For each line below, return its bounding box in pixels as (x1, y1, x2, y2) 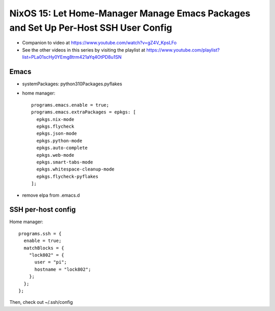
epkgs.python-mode (36, 138, 82, 143)
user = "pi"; (34, 259, 67, 265)
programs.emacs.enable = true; (31, 102, 109, 108)
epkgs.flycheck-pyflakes (36, 174, 99, 179)
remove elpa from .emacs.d (22, 192, 80, 198)
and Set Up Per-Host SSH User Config (9, 22, 173, 33)
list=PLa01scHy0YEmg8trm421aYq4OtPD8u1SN (22, 54, 122, 60)
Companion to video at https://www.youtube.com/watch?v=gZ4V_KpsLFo (22, 40, 177, 46)
